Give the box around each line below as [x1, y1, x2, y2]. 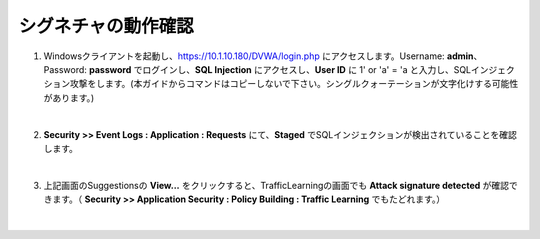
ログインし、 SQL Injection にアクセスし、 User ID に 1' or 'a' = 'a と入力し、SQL [141, 63, 472, 75]
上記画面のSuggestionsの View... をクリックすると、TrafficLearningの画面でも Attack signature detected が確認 [43, 179, 510, 191]
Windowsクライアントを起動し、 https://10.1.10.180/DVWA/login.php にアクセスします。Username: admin [43, 50, 474, 62]
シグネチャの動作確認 [18, 15, 194, 37]
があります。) [43, 91, 95, 104]
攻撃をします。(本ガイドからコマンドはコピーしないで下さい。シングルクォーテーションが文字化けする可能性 [69, 78, 519, 90]
